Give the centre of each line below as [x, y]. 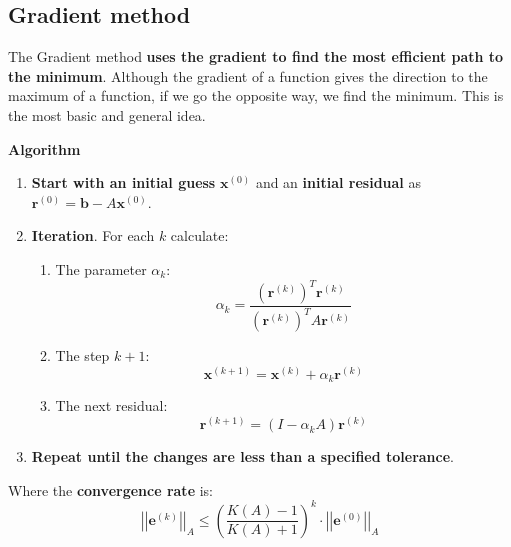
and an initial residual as [338, 182]
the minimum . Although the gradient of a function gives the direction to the [248, 75]
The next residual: [111, 405]
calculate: [199, 235]
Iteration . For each [93, 235]
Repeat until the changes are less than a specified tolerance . [243, 456]
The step [82, 355]
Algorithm [44, 148]
